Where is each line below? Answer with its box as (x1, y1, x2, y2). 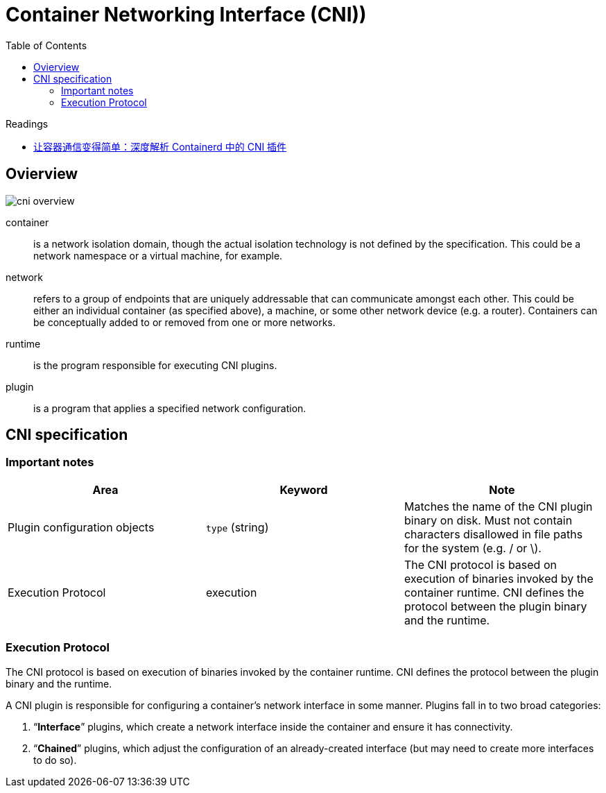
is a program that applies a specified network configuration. (33, 402, 306, 414)
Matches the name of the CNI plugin (404, 499, 593, 513)
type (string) (205, 520, 269, 534)
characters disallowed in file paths (404, 527, 583, 541)
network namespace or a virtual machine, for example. (33, 249, 283, 262)
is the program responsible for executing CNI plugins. (33, 359, 277, 371)
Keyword (279, 482, 328, 497)
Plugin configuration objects (8, 520, 155, 534)
